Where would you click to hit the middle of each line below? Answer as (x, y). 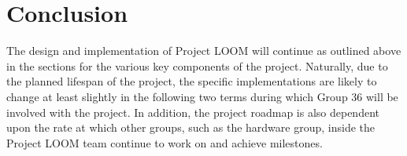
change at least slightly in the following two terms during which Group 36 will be (202, 96)
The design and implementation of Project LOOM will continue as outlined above (204, 51)
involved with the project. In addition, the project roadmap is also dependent (193, 112)
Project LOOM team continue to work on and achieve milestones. (165, 142)
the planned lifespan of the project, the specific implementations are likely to (192, 81)
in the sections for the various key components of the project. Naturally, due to (197, 65)
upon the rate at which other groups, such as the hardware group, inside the (191, 127)
